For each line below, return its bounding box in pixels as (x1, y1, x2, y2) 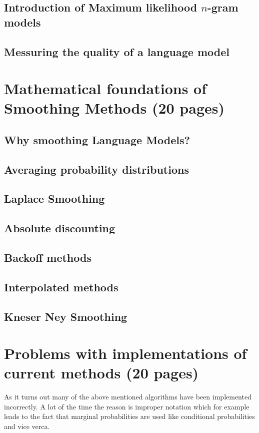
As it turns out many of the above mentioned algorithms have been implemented (4, 391, 251, 402)
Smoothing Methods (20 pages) (4, 98, 225, 118)
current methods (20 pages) (4, 362, 199, 383)
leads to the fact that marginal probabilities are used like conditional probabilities (4, 411, 255, 421)
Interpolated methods (4, 279, 118, 294)
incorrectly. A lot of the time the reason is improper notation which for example (4, 401, 249, 411)
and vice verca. (4, 421, 50, 431)
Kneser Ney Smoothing (4, 308, 127, 324)
